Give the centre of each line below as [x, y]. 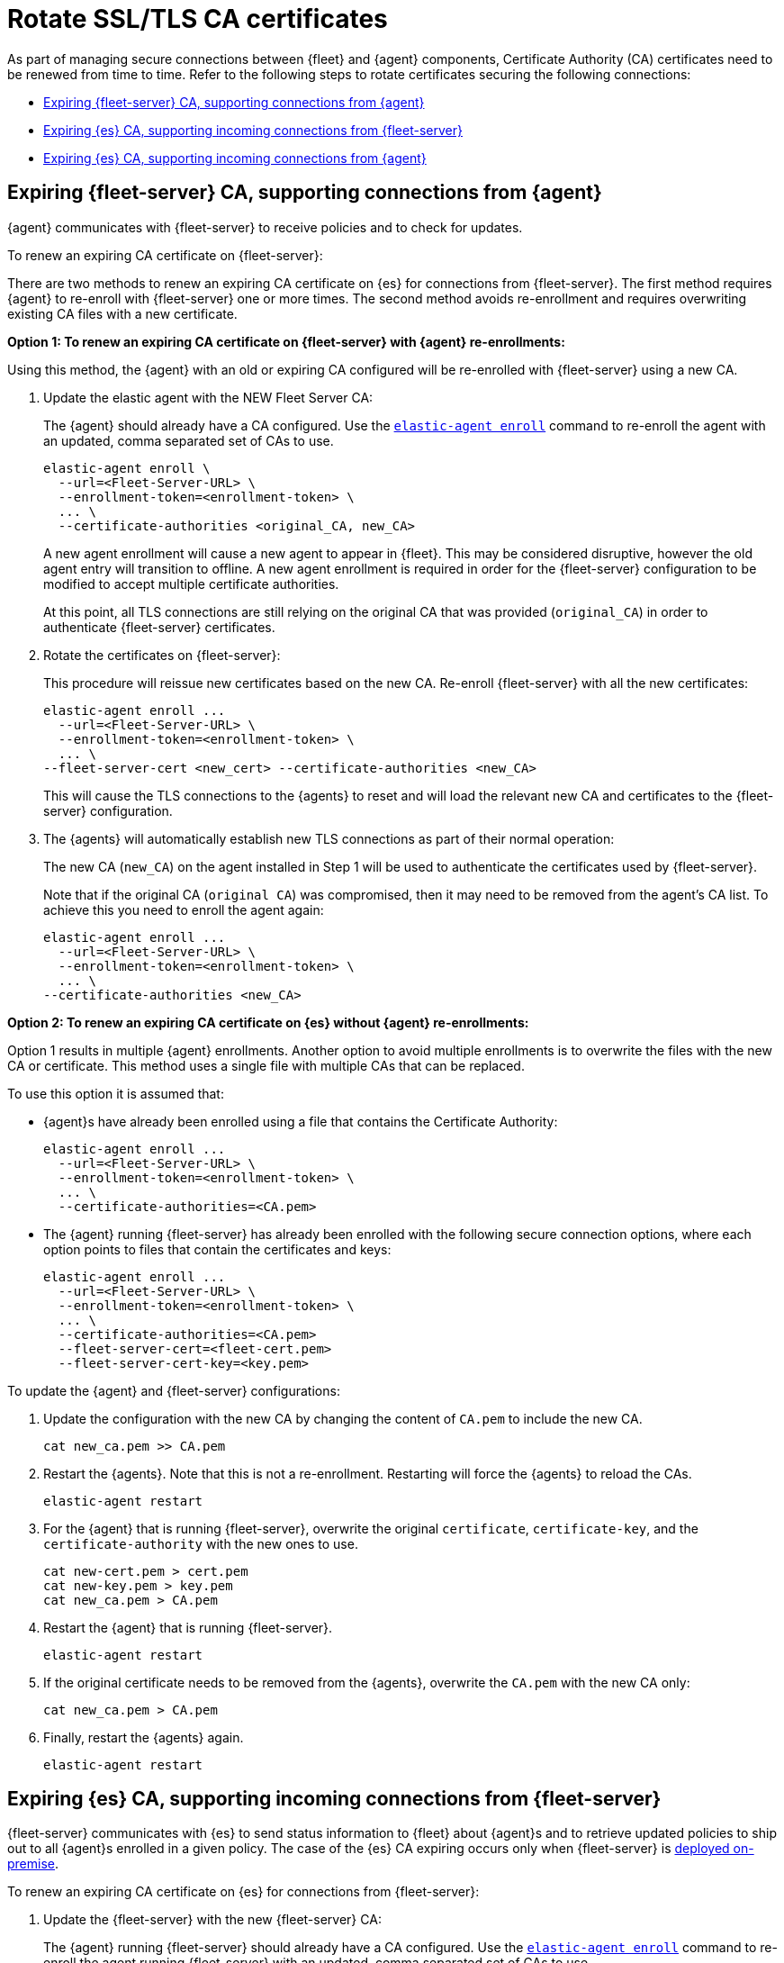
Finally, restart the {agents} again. [144, 1737]
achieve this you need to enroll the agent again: [184, 909]
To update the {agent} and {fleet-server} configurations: [174, 1390]
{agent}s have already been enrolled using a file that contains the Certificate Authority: [301, 1121]
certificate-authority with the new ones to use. [201, 1543]
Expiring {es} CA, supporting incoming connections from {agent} [235, 158]
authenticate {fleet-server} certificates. [159, 627]
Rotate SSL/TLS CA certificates [198, 19]
